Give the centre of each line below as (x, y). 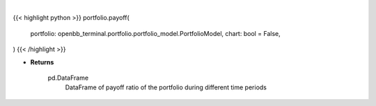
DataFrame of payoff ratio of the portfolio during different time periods (166, 87)
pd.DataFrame (68, 78)
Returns (42, 62)
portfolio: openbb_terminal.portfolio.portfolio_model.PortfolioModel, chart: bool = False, (156, 33)
